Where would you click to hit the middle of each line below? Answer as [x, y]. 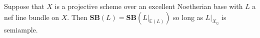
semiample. [21, 29]
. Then [77, 17]
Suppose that [24, 6]
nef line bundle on [32, 17]
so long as [188, 17]
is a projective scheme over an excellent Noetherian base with [149, 6]
